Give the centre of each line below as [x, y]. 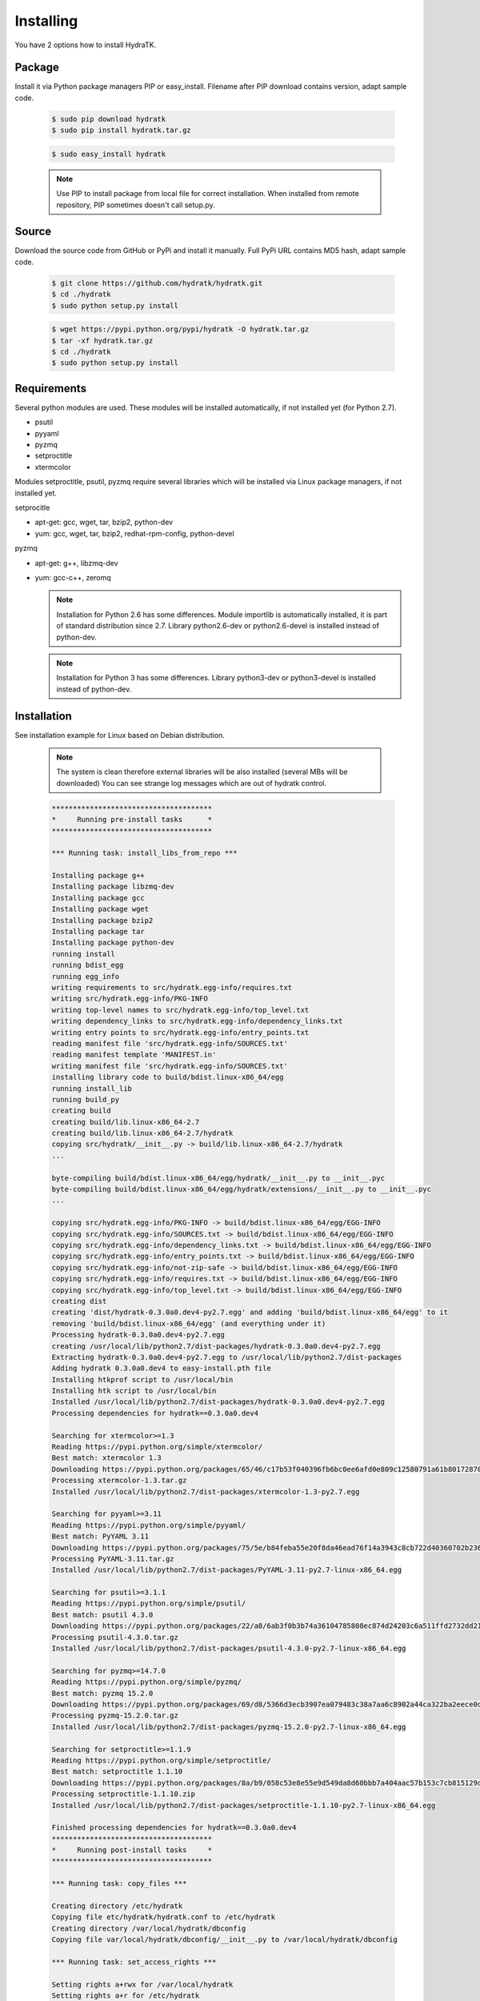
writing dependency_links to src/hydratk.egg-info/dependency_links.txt [197, 1021]
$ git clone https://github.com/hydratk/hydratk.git [157, 283]
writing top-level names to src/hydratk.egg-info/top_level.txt [180, 1010]
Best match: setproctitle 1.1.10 [117, 1772]
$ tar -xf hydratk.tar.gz [102, 341]
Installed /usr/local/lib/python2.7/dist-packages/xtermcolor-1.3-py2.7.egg [206, 1492]
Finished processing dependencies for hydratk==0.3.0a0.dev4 [174, 1828]
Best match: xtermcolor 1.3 [106, 1458]
